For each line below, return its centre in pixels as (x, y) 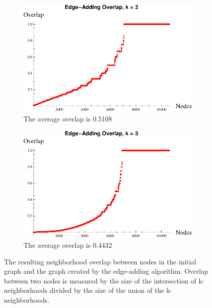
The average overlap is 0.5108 (68, 118)
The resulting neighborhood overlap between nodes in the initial (100, 261)
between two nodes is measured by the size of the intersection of (100, 280)
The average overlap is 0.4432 (68, 245)
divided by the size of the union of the (107, 290)
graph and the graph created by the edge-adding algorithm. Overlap (106, 271)
